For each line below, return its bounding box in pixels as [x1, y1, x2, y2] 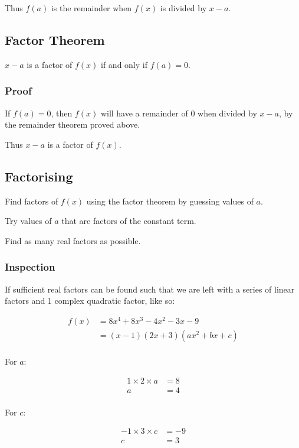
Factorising [5, 167, 73, 185]
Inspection [5, 259, 55, 274]
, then [51, 106, 73, 119]
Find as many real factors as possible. [5, 234, 141, 246]
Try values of [5, 215, 52, 227]
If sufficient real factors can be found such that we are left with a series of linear [5, 283, 295, 295]
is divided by [160, 2, 207, 14]
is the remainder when [51, 2, 132, 14]
